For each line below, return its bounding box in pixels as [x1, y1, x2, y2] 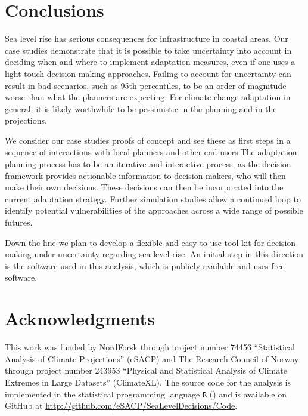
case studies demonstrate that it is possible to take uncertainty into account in [5, 44, 292, 56]
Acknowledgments [5, 306, 155, 331]
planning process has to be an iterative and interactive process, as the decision [5, 158, 291, 170]
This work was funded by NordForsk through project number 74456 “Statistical [5, 341, 295, 353]
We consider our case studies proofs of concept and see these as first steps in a [5, 134, 291, 146]
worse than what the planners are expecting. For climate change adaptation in [5, 91, 291, 103]
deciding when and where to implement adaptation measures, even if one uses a [5, 56, 295, 68]
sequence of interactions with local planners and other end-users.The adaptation [5, 146, 297, 158]
